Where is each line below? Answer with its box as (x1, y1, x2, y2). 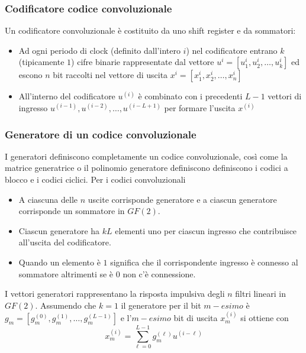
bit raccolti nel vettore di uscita (53, 69, 168, 81)
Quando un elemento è (18, 255, 101, 268)
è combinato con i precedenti (138, 90, 243, 102)
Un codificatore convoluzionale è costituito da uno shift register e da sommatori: (5, 24, 296, 37)
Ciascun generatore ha (18, 224, 100, 237)
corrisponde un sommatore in (18, 205, 125, 217)
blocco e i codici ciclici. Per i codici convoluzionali (5, 173, 186, 185)
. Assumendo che (35, 299, 96, 311)
